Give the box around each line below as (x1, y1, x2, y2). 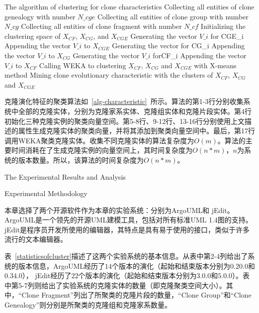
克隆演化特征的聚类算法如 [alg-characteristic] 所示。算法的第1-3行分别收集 (4, 96, 244, 106)
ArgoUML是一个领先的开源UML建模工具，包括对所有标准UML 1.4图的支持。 (4, 214, 253, 225)
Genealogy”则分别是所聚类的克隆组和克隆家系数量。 (4, 300, 172, 310)
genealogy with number (4, 11, 76, 21)
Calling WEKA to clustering (39, 60, 126, 70)
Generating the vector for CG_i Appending (112, 40, 245, 51)
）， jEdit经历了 (22, 270, 72, 281)
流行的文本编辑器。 (4, 234, 67, 244)
